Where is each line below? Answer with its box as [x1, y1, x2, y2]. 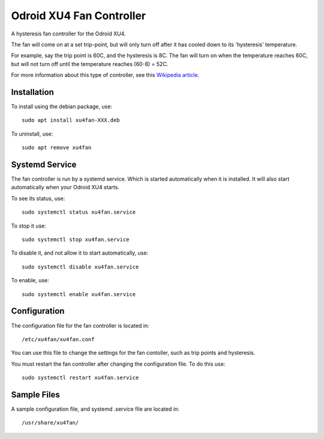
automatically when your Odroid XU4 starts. [11, 184, 120, 191]
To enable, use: [11, 277, 49, 284]
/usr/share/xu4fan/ [22, 419, 79, 426]
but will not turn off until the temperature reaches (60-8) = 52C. [11, 60, 169, 67]
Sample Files [11, 389, 60, 399]
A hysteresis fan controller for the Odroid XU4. [11, 30, 126, 37]
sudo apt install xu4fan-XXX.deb [22, 117, 120, 124]
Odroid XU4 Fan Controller [11, 9, 146, 22]
